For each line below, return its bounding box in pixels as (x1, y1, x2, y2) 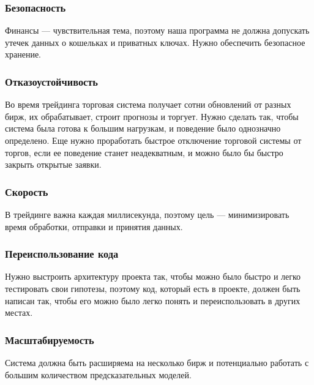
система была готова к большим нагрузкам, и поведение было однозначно (5, 122, 281, 135)
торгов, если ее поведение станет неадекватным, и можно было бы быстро (5, 146, 283, 159)
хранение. (5, 48, 42, 61)
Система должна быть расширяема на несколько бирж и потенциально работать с (5, 356, 309, 368)
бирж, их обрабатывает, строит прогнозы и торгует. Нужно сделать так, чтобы (5, 110, 299, 122)
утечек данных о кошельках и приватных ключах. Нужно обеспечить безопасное (5, 36, 305, 48)
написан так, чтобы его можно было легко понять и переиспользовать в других (5, 294, 301, 307)
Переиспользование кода (5, 246, 119, 261)
